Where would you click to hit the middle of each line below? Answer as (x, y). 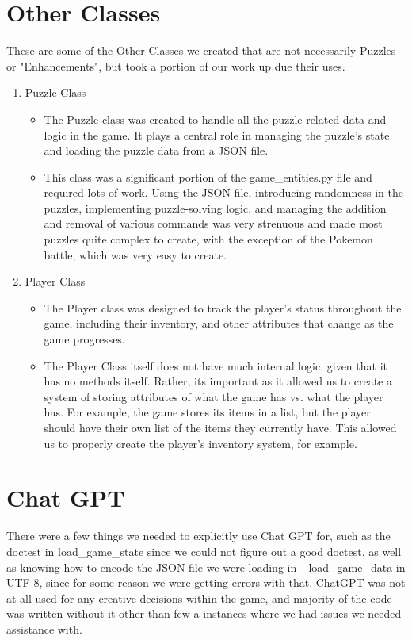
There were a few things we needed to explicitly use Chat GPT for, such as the (198, 536)
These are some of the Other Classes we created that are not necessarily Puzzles (201, 50)
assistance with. (44, 629)
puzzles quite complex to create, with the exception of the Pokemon (208, 239)
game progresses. (84, 339)
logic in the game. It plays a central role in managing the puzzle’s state (217, 134)
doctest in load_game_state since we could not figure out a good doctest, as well (204, 551)
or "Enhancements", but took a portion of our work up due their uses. (176, 65)
